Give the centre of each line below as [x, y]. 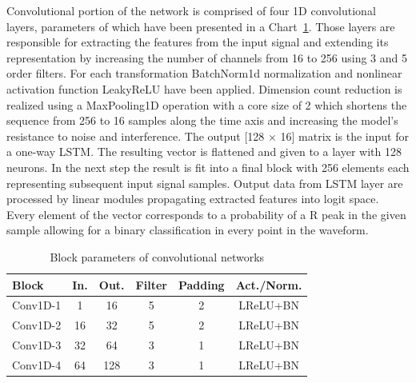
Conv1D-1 [37, 305]
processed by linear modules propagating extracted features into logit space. [193, 199]
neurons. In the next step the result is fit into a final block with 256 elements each [208, 167]
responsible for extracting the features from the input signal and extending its [198, 42]
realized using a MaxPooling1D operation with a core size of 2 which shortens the [207, 104]
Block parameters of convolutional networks [157, 256]
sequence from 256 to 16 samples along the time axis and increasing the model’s [202, 120]
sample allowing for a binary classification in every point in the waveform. [188, 230]
